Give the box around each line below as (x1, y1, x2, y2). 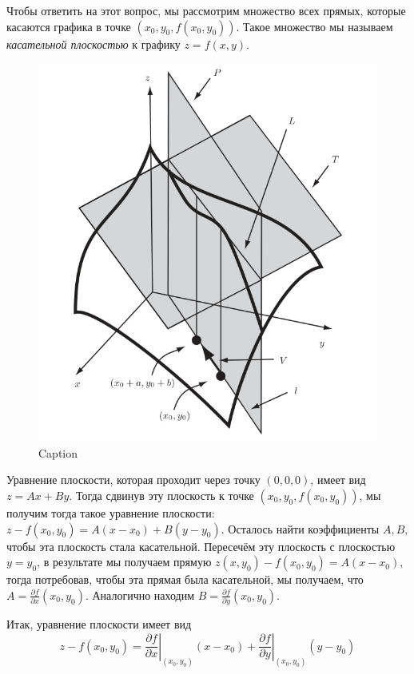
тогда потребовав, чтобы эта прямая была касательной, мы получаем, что (6, 571, 364, 588)
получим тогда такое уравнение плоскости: (6, 505, 215, 521)
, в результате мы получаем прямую (37, 553, 212, 570)
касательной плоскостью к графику (6, 35, 181, 52)
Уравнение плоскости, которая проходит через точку (6, 471, 261, 488)
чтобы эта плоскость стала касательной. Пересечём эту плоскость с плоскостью (6, 537, 396, 554)
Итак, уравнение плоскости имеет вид (6, 616, 192, 632)
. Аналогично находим (85, 586, 195, 603)
